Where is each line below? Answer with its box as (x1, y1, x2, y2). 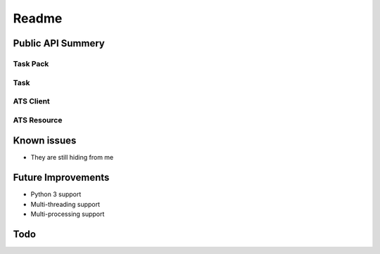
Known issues (13, 134, 77, 147)
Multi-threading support (30, 200, 101, 208)
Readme (13, 11, 63, 26)
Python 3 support (30, 190, 82, 198)
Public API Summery (13, 37, 105, 49)
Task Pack (13, 58, 49, 68)
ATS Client (13, 96, 51, 106)
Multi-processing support (30, 210, 105, 218)
